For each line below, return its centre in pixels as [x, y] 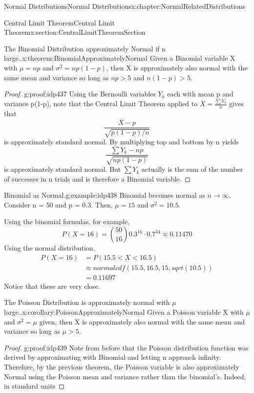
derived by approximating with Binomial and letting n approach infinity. [113, 357]
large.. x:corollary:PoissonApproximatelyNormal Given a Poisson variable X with [124, 312]
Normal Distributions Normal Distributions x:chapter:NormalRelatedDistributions [125, 6]
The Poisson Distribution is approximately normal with [87, 302]
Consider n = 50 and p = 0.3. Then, [58, 204]
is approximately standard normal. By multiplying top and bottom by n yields [121, 142]
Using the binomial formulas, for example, [67, 221]
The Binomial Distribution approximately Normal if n [85, 48]
